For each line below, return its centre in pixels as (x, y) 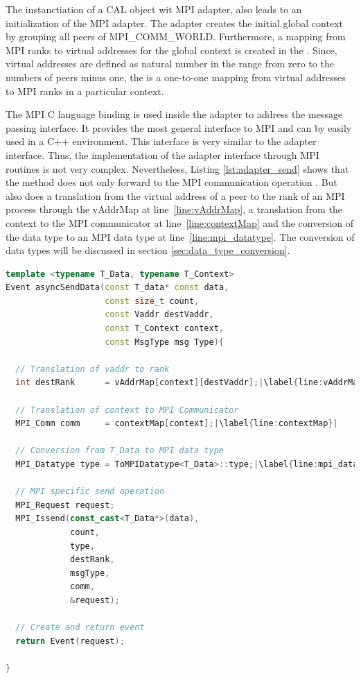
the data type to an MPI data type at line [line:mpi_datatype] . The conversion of (180, 236)
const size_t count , (152, 301)
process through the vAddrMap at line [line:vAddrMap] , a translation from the (174, 209)
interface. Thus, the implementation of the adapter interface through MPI (162, 154)
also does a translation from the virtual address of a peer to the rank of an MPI (175, 195)
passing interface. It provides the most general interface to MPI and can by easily (179, 127)
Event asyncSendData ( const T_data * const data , (117, 288)
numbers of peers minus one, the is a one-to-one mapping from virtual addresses (176, 77)
